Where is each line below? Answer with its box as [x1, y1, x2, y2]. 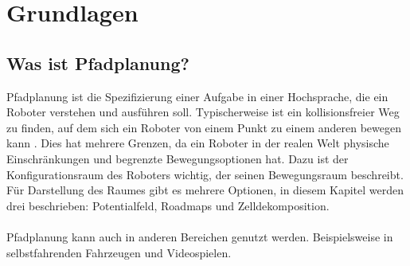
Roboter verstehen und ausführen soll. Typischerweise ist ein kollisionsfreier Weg [6, 104, 400, 120]
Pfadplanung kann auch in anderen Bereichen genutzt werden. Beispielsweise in [6, 228, 393, 244]
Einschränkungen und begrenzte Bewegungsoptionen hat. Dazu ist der [6, 150, 349, 166]
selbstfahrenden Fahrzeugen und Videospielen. [6, 244, 232, 260]
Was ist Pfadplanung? [6, 50, 189, 75]
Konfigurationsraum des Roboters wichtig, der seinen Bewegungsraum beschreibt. [6, 166, 404, 182]
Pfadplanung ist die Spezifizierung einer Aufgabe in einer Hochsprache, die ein [6, 88, 389, 104]
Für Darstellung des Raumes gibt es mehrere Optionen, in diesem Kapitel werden [6, 182, 404, 198]
